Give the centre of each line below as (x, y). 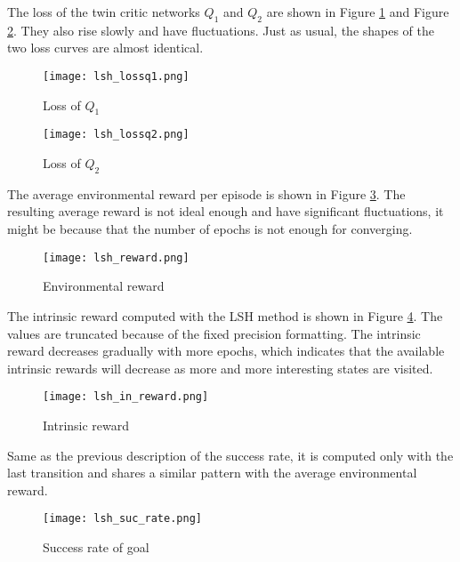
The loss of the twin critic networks (104, 12)
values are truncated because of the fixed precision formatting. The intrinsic (214, 333)
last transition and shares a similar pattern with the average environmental (212, 473)
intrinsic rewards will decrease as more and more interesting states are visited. (220, 368)
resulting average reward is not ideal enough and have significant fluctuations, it (226, 211)
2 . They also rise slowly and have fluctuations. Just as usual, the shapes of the (221, 30)
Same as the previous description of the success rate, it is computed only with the (230, 455)
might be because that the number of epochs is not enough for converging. (210, 229)
